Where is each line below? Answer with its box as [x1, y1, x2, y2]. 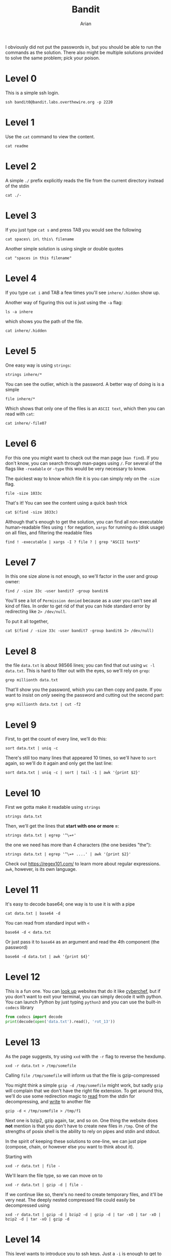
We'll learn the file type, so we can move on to [5, 1172, 103, 1179]
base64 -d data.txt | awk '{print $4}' [5, 954, 90, 959]
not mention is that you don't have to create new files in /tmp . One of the [5, 1123, 158, 1129]
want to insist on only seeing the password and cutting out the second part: [5, 692, 164, 698]
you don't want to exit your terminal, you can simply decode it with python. [5, 994, 162, 1000]
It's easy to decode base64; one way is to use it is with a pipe [5, 901, 135, 907]
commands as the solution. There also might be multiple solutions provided [5, 49, 163, 55]
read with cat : [5, 411, 35, 417]
